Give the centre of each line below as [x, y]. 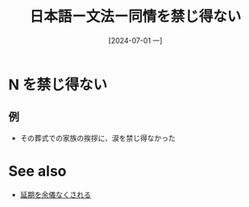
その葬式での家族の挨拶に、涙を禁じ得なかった [98, 137]
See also [37, 171]
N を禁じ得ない [58, 84]
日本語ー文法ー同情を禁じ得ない [135, 17]
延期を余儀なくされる [55, 194]
